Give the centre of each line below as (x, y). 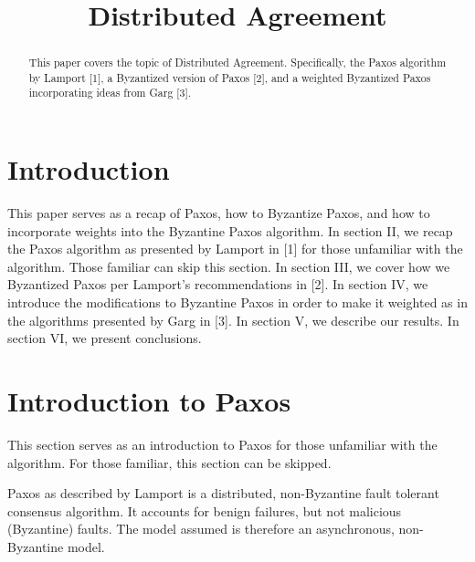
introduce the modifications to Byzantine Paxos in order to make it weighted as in (237, 302)
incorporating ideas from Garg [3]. (110, 93)
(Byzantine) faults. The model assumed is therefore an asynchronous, (201, 529)
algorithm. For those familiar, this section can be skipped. (169, 462)
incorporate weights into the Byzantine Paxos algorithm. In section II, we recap (230, 230)
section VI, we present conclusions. (105, 338)
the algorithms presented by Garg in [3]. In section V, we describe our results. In (233, 320)
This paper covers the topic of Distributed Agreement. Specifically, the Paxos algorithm (237, 62)
